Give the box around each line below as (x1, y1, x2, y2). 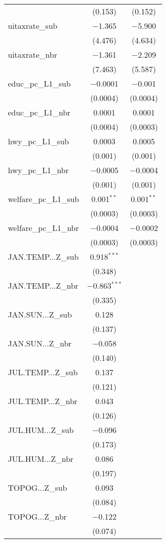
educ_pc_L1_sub (8, 78, 71, 89)
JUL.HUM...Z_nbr (8, 453, 74, 464)
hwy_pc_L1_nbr (8, 164, 69, 176)
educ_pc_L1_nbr (8, 107, 71, 118)
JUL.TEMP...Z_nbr (8, 395, 78, 407)
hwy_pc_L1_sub (8, 135, 69, 147)
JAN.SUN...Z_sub (8, 309, 72, 320)
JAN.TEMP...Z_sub (8, 251, 79, 262)
